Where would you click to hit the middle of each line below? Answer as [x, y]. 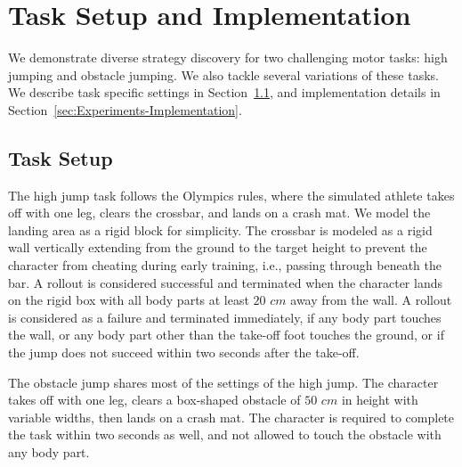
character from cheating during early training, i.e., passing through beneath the [225, 265]
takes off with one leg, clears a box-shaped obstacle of [154, 400]
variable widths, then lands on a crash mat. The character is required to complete [231, 417]
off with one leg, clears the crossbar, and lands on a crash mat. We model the [219, 213]
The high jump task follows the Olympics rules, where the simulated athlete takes [231, 195]
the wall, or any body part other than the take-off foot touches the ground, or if [226, 335]
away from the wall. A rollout [371, 300]
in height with [380, 400]
